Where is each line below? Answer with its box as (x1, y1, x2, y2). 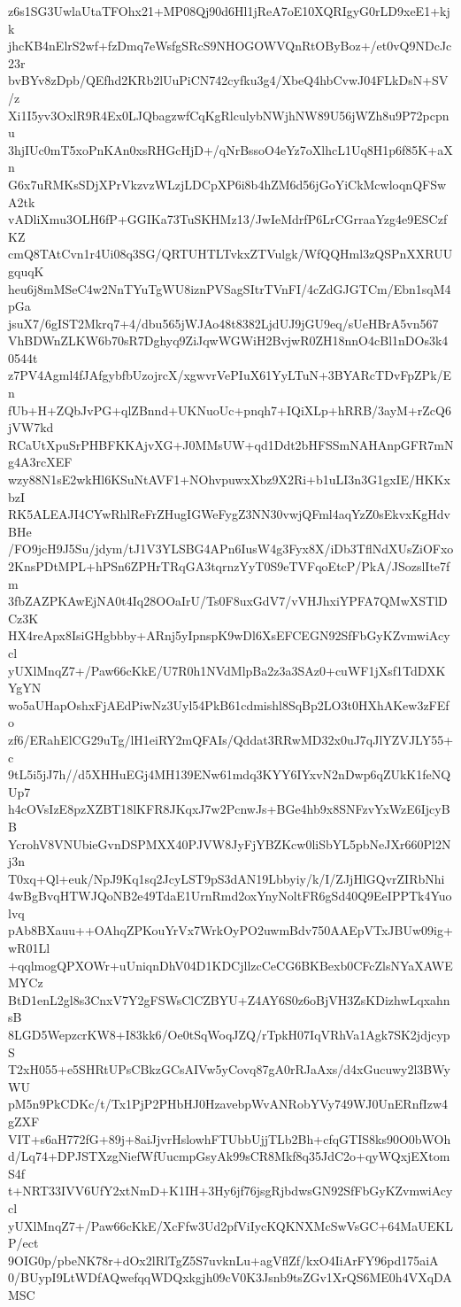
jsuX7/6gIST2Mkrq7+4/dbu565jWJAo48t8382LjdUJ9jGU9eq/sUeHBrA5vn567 (8, 313, 439, 332)
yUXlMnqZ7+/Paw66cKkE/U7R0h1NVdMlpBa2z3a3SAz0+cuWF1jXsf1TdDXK (8, 661, 446, 679)
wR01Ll (8, 939, 50, 957)
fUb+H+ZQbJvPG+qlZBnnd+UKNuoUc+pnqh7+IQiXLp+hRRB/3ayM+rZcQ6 (8, 400, 451, 419)
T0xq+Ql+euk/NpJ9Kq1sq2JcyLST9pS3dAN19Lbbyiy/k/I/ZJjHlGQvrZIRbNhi (8, 869, 445, 887)
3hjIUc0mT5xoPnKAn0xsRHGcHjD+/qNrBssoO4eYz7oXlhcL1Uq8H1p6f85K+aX (8, 140, 453, 159)
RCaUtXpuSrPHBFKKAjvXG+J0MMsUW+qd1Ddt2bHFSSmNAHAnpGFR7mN (8, 435, 454, 453)
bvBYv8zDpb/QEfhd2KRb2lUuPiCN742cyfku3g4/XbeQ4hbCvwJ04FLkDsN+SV (8, 71, 449, 89)
